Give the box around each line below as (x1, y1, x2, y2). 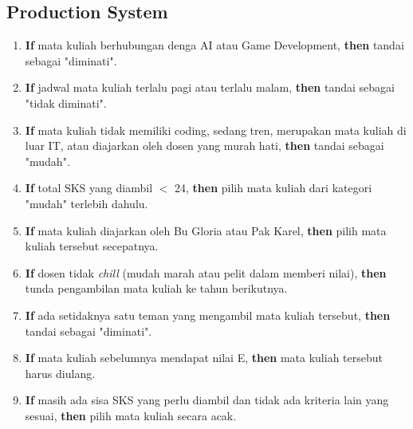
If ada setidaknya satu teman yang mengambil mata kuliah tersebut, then (25, 306, 391, 323)
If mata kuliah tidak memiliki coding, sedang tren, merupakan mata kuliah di (25, 121, 407, 138)
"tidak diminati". (25, 94, 107, 111)
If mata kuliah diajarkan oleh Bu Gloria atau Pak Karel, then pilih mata (25, 222, 387, 238)
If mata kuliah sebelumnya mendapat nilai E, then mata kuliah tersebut (25, 349, 383, 366)
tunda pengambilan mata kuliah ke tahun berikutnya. (25, 280, 288, 297)
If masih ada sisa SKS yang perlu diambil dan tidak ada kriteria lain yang (25, 392, 389, 408)
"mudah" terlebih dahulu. (25, 195, 148, 211)
